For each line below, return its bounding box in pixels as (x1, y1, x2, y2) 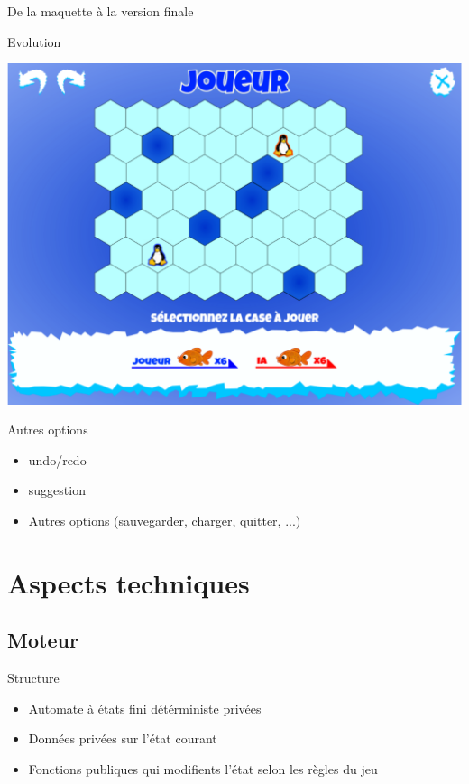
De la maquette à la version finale (7, 2, 194, 20)
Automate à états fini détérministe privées (28, 698, 262, 717)
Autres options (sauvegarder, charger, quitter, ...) (28, 511, 301, 530)
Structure (7, 668, 60, 687)
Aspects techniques (7, 564, 250, 601)
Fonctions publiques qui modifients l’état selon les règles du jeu (28, 760, 378, 779)
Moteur (7, 626, 78, 654)
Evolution (7, 32, 61, 51)
